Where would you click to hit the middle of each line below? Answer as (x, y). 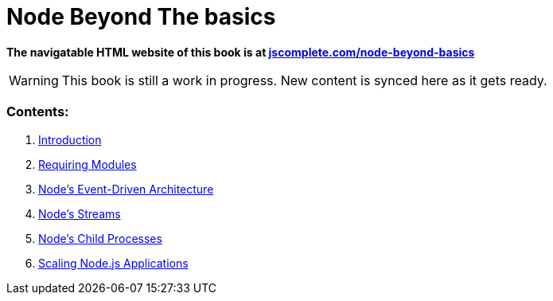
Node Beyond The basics (141, 17)
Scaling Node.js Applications (113, 263)
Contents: (38, 112)
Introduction (70, 139)
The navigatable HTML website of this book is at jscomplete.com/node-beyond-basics (241, 52)
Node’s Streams (80, 213)
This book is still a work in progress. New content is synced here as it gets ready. (304, 80)
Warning (34, 80)
